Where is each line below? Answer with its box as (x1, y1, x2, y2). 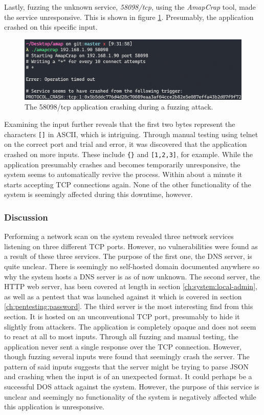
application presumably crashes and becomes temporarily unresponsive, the (4, 159, 240, 169)
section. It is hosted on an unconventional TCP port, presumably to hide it (4, 311, 240, 321)
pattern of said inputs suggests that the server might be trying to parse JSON (4, 361, 249, 372)
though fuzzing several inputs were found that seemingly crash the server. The (4, 351, 250, 362)
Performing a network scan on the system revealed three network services (4, 231, 234, 242)
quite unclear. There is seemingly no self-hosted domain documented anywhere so (4, 260, 259, 271)
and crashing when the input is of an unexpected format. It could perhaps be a (4, 371, 252, 382)
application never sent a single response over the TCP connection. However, (4, 341, 242, 352)
